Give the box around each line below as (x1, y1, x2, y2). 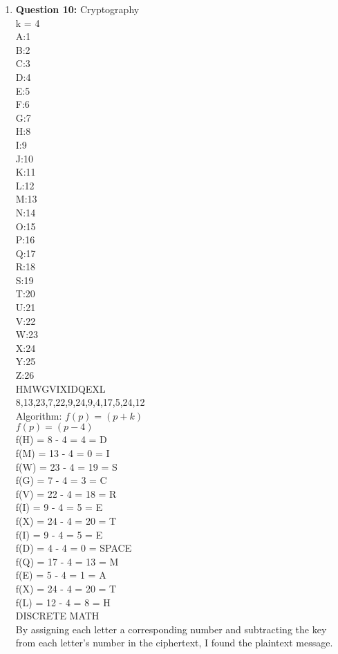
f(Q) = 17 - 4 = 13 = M (15, 554, 119, 568)
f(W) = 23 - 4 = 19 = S (15, 459, 118, 474)
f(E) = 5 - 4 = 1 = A (15, 568, 106, 582)
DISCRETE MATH (15, 608, 100, 623)
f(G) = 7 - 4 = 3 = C (15, 473, 107, 487)
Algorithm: (15, 408, 62, 422)
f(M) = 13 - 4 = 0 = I (15, 446, 110, 460)
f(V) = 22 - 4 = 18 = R (15, 486, 117, 501)
